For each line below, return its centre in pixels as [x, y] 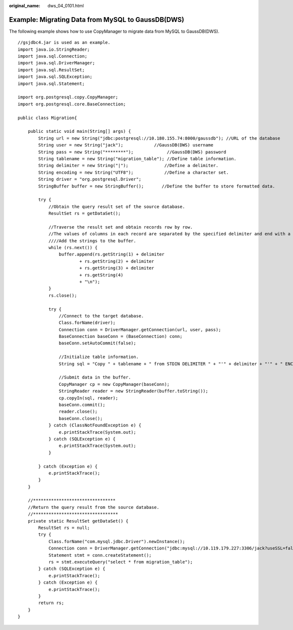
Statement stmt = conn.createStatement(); [100, 555]
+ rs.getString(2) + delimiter [117, 261]
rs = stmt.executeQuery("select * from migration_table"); [121, 562]
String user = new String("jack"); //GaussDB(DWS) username [126, 145]
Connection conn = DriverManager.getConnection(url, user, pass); [140, 329]
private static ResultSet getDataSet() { [78, 521]
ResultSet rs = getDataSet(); [85, 213]
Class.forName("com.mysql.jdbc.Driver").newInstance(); [117, 541]
